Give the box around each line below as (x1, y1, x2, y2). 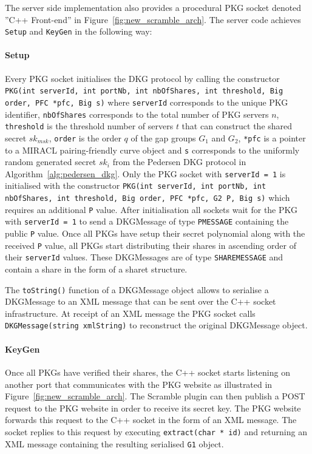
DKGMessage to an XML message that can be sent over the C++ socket (5, 295, 276, 308)
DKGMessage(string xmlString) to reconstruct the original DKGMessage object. (5, 319, 308, 331)
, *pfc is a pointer (238, 131, 306, 144)
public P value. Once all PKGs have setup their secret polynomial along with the (5, 227, 305, 240)
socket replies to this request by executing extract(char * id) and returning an (5, 425, 307, 438)
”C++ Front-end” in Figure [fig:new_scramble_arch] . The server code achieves (5, 13, 301, 25)
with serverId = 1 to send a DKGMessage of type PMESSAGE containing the (5, 215, 289, 228)
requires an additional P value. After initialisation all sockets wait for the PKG (5, 203, 298, 215)
